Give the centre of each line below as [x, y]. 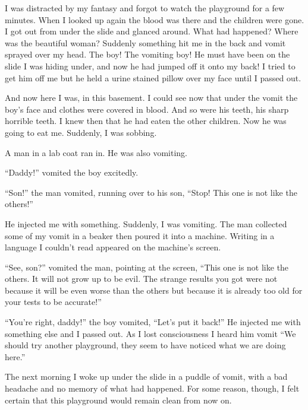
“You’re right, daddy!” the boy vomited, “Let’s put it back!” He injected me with [153, 322]
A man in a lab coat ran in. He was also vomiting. [96, 152]
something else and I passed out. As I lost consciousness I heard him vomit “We [150, 333]
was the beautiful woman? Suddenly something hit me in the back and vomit [145, 42]
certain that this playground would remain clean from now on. [118, 400]
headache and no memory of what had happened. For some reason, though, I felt [152, 388]
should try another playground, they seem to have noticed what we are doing [145, 345]
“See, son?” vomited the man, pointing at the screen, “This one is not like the [147, 267]
